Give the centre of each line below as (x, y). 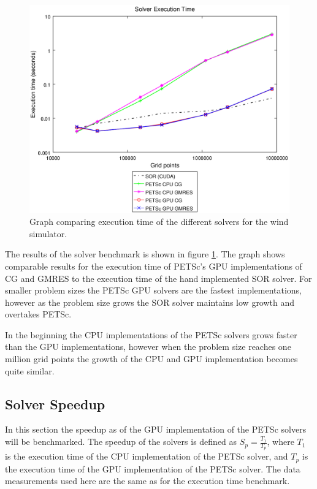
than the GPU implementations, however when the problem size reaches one (148, 347)
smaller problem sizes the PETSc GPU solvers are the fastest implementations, (154, 290)
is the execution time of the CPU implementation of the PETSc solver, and (147, 456)
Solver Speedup (55, 404)
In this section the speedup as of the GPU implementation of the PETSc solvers (156, 429)
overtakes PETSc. (38, 314)
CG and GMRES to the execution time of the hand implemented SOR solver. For (158, 278)
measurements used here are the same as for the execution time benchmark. (147, 481)
